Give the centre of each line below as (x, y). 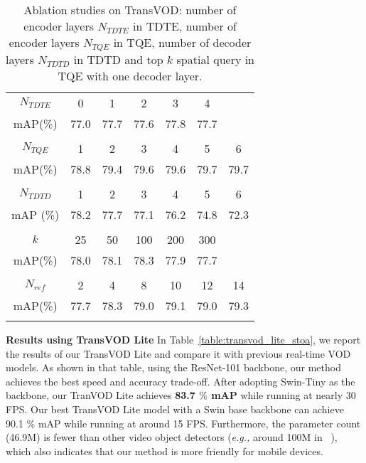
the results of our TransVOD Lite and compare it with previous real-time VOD (178, 353)
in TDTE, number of (185, 26)
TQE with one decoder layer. (130, 75)
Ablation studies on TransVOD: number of (130, 10)
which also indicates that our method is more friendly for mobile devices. (165, 451)
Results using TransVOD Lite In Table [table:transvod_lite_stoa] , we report (183, 339)
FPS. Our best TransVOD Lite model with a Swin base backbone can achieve (175, 409)
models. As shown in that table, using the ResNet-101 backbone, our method (173, 367)
